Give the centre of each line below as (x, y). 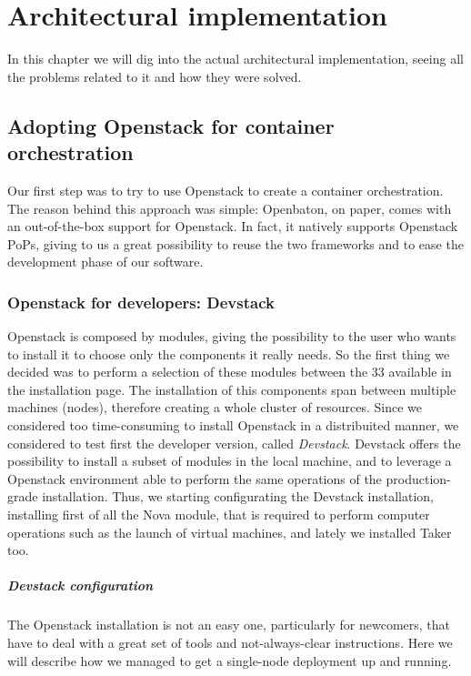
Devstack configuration (80, 585)
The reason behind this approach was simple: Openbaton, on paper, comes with (230, 208)
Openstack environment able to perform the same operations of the (195, 478)
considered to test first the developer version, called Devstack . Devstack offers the (234, 443)
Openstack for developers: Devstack (141, 302)
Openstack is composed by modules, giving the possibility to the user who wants (232, 336)
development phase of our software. (105, 262)
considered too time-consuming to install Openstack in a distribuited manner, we (233, 425)
